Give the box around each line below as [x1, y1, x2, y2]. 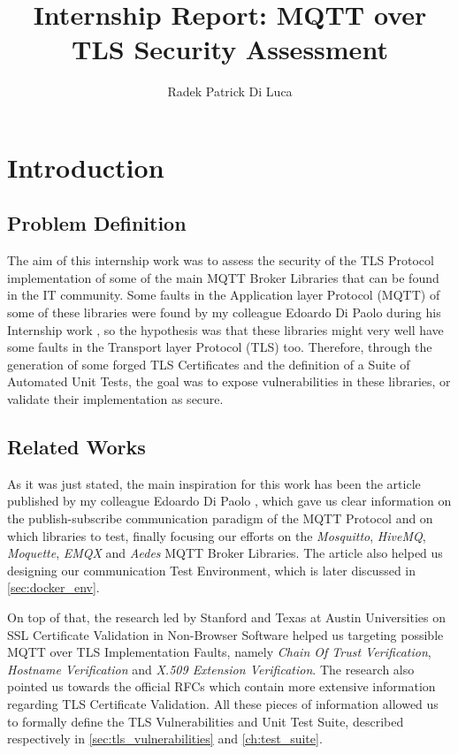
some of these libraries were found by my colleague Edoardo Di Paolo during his [7, 303, 441, 322]
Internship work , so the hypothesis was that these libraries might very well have [7, 320, 444, 339]
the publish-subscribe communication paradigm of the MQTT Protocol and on [7, 509, 433, 528]
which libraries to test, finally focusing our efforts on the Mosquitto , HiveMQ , [7, 526, 426, 545]
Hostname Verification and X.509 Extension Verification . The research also [7, 659, 415, 678]
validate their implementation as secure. [7, 390, 224, 408]
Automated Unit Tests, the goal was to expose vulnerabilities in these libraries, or [7, 372, 451, 391]
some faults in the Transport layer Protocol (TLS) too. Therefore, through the [7, 338, 432, 356]
